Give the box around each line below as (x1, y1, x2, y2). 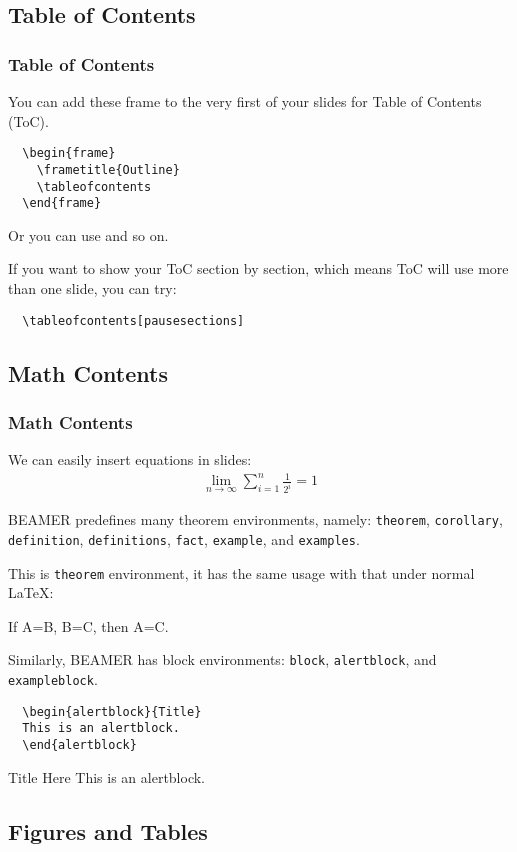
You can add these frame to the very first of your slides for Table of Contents (8, 91, 482, 111)
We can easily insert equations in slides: (8, 449, 252, 470)
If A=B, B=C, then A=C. (8, 615, 169, 636)
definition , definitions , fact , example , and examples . (8, 528, 360, 549)
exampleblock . (8, 669, 98, 690)
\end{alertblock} (22, 738, 137, 753)
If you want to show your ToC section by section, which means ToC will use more (8, 258, 509, 279)
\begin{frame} (22, 146, 116, 161)
